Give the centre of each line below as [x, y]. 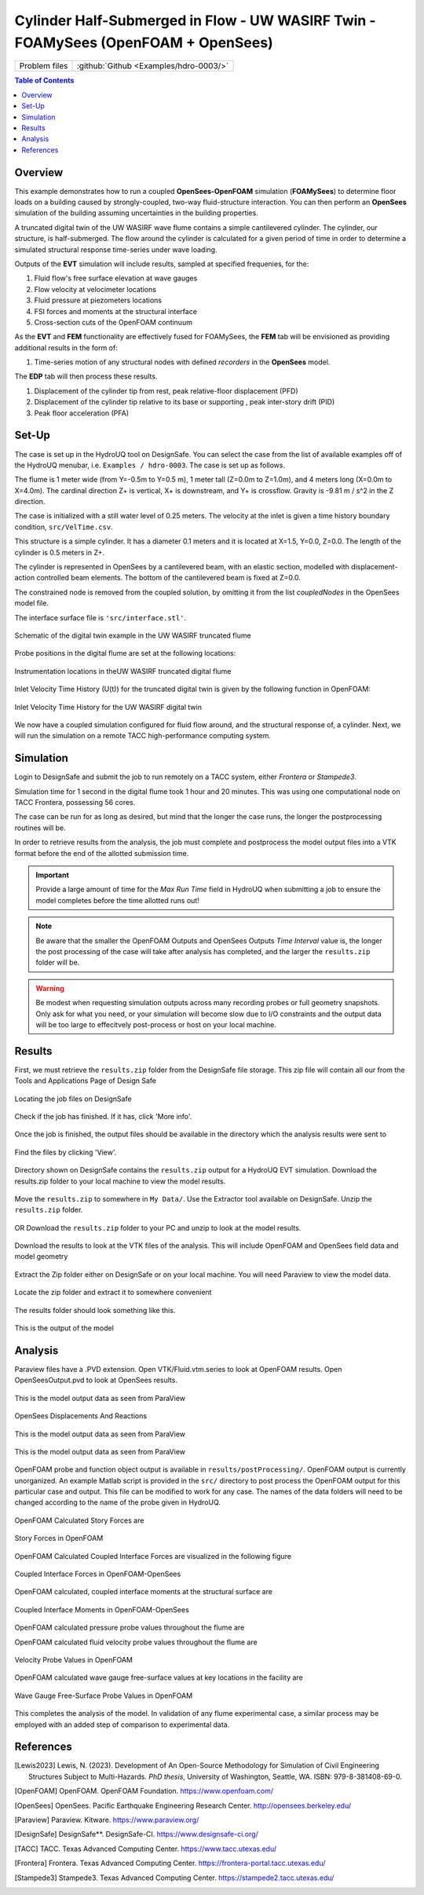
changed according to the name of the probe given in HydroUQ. [118, 1502]
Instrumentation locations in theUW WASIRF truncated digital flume [123, 671]
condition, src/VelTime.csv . [64, 527]
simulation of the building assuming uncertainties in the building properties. [136, 213]
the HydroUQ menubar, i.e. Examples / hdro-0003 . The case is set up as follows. [150, 465]
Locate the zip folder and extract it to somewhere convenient [113, 1293]
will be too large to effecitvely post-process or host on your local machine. [156, 1024]
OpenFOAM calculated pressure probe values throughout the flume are [130, 1628]
